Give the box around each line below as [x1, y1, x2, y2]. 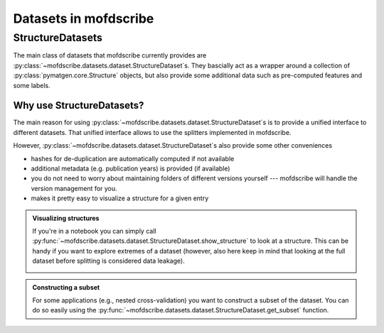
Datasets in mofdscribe [13, 11, 154, 26]
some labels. [13, 81, 50, 89]
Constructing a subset [32, 283, 100, 291]
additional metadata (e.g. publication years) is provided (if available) [31, 164, 230, 173]
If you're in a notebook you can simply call [32, 226, 156, 235]
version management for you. [31, 184, 117, 192]
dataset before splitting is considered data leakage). [32, 256, 185, 266]
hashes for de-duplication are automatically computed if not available [31, 154, 235, 163]
